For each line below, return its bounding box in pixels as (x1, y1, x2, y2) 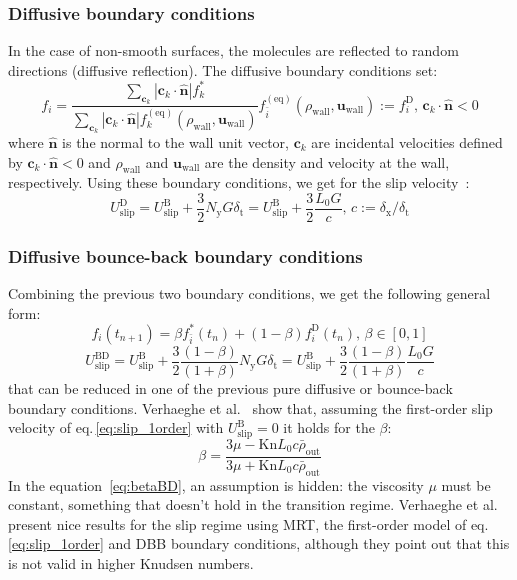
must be (441, 474, 491, 495)
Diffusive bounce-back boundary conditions (8, 243, 363, 268)
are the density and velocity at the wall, (204, 151, 450, 172)
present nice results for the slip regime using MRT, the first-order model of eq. (8, 513, 489, 534)
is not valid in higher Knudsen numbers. (8, 552, 254, 573)
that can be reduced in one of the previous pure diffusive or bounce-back (8, 378, 453, 399)
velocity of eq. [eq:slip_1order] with (8, 417, 224, 438)
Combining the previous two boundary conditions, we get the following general (8, 283, 491, 304)
